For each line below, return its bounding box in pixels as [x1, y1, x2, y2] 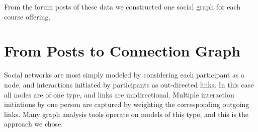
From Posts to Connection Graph [4, 40, 241, 61]
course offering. [4, 11, 51, 21]
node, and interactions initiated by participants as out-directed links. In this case [4, 79, 254, 89]
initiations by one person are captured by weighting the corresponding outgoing [4, 99, 249, 109]
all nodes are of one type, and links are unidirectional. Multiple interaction [4, 89, 234, 99]
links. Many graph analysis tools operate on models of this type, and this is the [4, 108, 249, 119]
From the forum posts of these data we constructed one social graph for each [4, 1, 241, 11]
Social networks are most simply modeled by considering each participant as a [4, 69, 245, 80]
